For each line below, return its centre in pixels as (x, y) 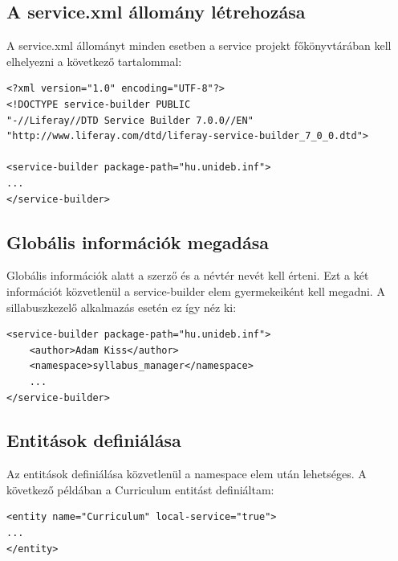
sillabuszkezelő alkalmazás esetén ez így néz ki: (122, 307)
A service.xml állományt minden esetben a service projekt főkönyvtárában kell (199, 45)
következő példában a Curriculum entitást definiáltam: (140, 489)
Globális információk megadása (138, 242)
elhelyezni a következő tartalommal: (94, 61)
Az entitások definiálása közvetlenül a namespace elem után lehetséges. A (187, 474)
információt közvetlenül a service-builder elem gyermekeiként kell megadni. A (196, 291)
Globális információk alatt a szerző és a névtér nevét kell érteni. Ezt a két (188, 275)
